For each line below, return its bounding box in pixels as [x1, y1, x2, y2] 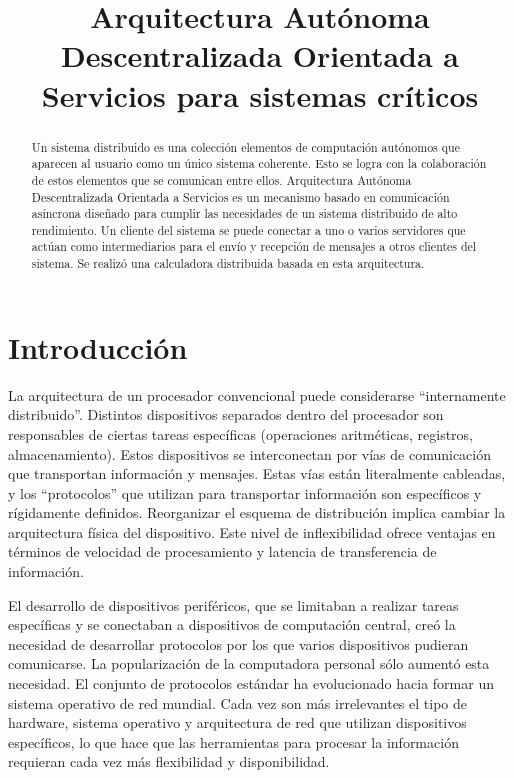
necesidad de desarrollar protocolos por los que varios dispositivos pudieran [8, 633, 469, 654]
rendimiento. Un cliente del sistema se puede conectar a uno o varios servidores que [31, 221, 466, 238]
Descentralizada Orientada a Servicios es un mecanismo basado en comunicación [31, 188, 450, 205]
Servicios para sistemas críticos [41, 74, 479, 115]
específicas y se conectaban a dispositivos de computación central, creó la [8, 614, 456, 635]
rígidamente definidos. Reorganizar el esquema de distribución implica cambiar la [8, 502, 506, 523]
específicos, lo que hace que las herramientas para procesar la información [8, 731, 459, 752]
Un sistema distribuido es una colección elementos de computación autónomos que [31, 138, 460, 155]
